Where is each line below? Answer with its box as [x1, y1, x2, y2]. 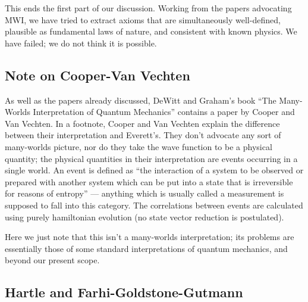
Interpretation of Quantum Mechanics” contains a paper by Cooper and [33, 105, 295, 118]
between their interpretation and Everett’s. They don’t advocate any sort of [5, 129, 281, 141]
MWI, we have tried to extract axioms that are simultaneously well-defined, [5, 13, 281, 26]
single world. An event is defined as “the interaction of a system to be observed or [5, 164, 304, 176]
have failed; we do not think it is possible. [5, 36, 157, 49]
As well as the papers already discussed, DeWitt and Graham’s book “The [5, 94, 276, 106]
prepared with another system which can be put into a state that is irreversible [5, 175, 293, 188]
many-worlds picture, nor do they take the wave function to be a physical [5, 140, 272, 152]
